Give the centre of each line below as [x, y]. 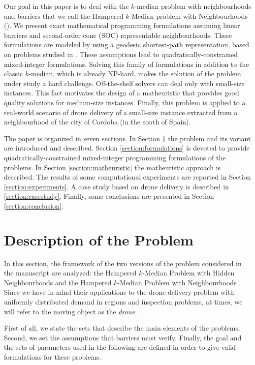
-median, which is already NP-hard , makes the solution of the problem [135, 74]
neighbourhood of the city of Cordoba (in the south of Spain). [97, 122]
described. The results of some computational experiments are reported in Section [127, 177]
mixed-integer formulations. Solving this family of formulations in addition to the [127, 64]
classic [14, 74]
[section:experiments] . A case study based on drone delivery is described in [116, 186]
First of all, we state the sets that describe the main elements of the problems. [122, 328]
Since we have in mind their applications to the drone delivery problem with [119, 292]
